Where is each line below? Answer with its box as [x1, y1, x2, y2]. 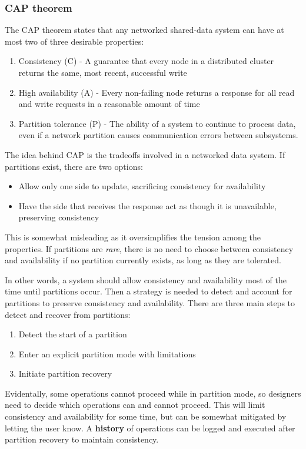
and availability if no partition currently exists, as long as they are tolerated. [5, 254, 281, 266]
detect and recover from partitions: [5, 308, 131, 320]
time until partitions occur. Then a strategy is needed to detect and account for [5, 285, 292, 297]
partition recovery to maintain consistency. [5, 433, 159, 445]
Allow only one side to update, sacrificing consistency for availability [18, 180, 266, 192]
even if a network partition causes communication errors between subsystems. [18, 129, 298, 141]
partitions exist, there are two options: [5, 160, 143, 172]
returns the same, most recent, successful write [18, 66, 187, 78]
